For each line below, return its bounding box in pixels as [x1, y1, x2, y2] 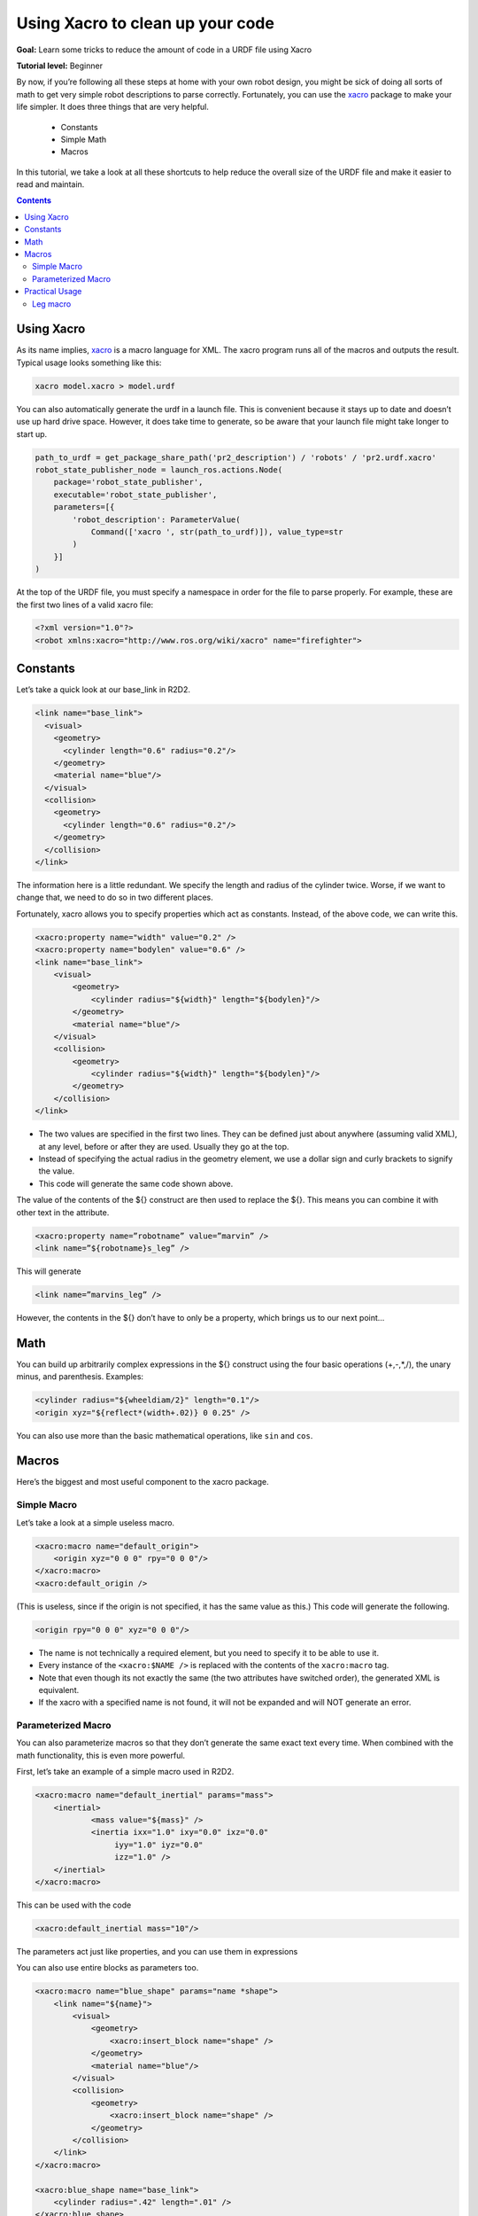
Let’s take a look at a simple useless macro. [16, 1517, 175, 1528]
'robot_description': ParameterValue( [72, 514, 241, 525]
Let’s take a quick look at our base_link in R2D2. [16, 684, 190, 695]
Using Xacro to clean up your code [16, 13, 274, 33]
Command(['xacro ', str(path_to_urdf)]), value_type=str [90, 527, 343, 536]
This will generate [16, 1266, 81, 1276]
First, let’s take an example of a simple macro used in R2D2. [16, 1767, 235, 1777]
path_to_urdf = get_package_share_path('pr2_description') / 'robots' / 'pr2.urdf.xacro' [35, 452, 437, 463]
